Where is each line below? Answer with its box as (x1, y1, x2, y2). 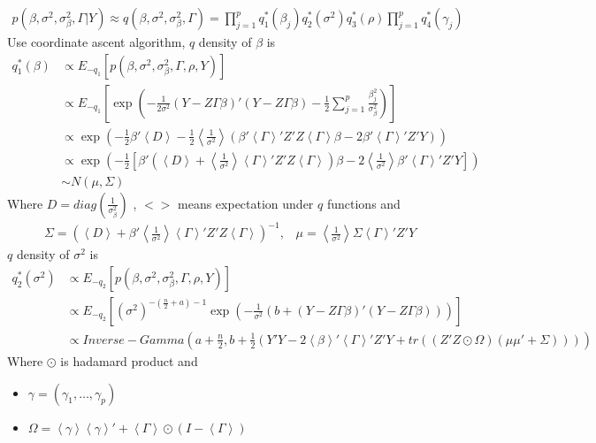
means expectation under (178, 194, 314, 212)
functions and (326, 194, 401, 212)
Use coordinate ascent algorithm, (7, 33, 186, 51)
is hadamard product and (60, 352, 198, 370)
